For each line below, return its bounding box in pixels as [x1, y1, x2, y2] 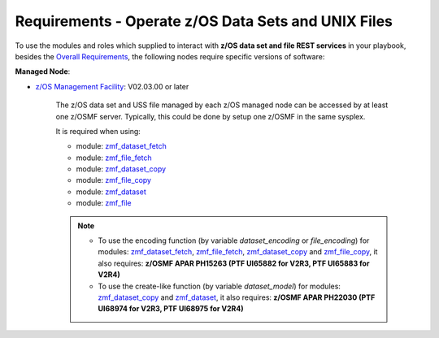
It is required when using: [55, 126, 141, 136]
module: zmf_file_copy [76, 175, 152, 185]
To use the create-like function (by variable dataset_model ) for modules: [98, 281, 341, 291]
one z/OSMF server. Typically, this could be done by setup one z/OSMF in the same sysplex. [55, 111, 366, 121]
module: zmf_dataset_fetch [76, 141, 167, 151]
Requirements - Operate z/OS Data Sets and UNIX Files [15, 12, 393, 30]
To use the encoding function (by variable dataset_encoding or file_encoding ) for [98, 236, 370, 245]
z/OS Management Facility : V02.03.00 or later [35, 81, 189, 91]
